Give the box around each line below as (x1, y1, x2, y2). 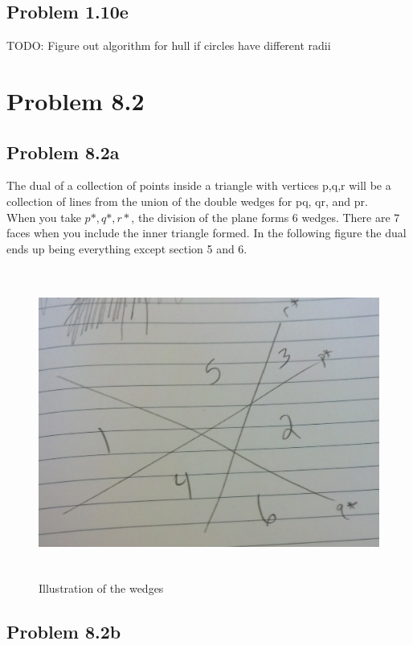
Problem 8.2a (6, 139, 120, 164)
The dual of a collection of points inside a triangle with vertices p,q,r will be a (6, 177, 391, 194)
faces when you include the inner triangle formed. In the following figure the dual (6, 224, 407, 241)
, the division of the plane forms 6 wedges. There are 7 (131, 208, 400, 225)
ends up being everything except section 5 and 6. (6, 240, 247, 257)
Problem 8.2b (6, 618, 121, 643)
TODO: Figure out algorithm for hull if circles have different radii (6, 37, 331, 54)
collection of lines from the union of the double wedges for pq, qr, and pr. (6, 192, 368, 209)
